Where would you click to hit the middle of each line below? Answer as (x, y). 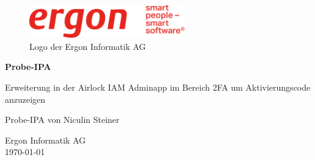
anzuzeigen (25, 99)
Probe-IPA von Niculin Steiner (62, 120)
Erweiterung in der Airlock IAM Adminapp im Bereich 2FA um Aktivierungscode (158, 87)
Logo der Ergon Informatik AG (88, 46)
